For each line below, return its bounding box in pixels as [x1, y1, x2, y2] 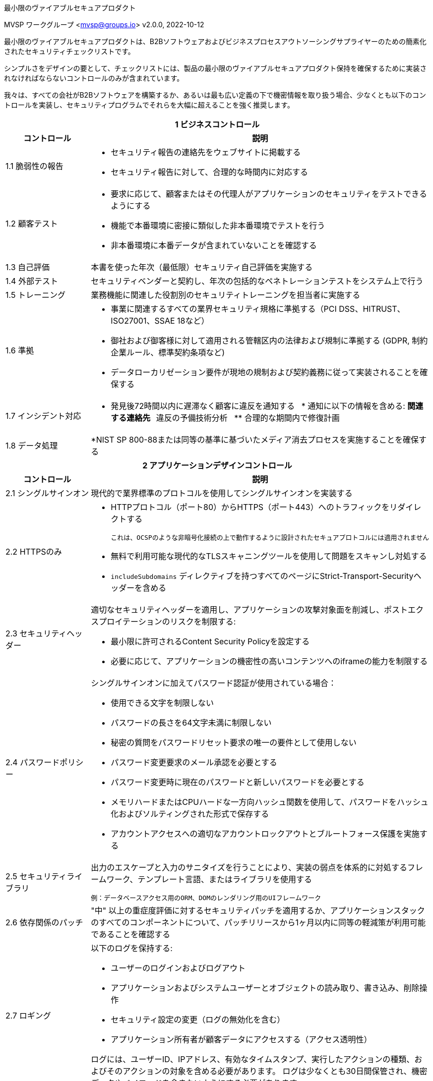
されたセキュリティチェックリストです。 [4, 47, 135, 56]
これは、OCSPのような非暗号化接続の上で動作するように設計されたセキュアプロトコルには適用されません [111, 534, 429, 541]
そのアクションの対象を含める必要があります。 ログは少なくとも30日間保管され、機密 [107, 1066, 428, 1076]
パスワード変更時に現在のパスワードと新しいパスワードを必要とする [111, 777, 365, 787]
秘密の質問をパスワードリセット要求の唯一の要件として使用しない [111, 738, 357, 747]
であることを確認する [91, 929, 171, 939]
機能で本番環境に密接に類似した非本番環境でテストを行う [111, 221, 325, 230]
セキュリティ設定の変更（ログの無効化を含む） [111, 1015, 285, 1024]
